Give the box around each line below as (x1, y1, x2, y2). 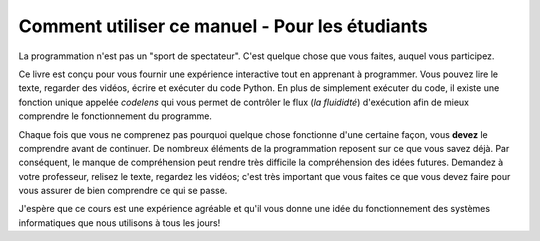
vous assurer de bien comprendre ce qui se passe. (18, 185, 228, 197)
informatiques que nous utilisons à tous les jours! (18, 216, 221, 229)
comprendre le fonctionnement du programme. (18, 110, 212, 122)
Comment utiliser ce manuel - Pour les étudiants (18, 15, 429, 37)
